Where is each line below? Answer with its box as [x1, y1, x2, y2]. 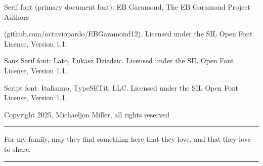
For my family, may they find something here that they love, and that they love [4, 134, 251, 144]
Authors [4, 11, 29, 22]
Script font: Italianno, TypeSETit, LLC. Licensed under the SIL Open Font [4, 82, 238, 93]
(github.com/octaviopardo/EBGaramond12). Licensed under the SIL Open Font [4, 28, 253, 39]
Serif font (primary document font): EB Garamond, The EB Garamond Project [4, 2, 250, 12]
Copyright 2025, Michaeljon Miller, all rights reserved [4, 109, 170, 119]
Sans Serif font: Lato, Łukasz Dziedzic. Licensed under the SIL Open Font [4, 55, 234, 66]
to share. [4, 143, 31, 154]
